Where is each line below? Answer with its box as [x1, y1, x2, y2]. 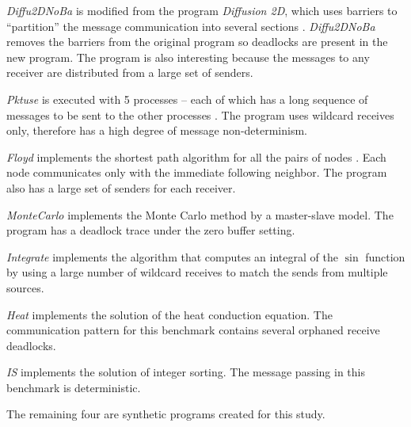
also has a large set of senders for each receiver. [6, 179, 236, 196]
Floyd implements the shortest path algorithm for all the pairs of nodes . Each [6, 148, 386, 165]
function [365, 248, 405, 265]
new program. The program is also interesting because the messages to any [6, 48, 370, 65]
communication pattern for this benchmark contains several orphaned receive [6, 322, 380, 338]
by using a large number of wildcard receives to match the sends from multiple [6, 264, 388, 280]
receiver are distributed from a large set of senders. [6, 64, 253, 81]
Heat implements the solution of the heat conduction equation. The [6, 306, 333, 322]
